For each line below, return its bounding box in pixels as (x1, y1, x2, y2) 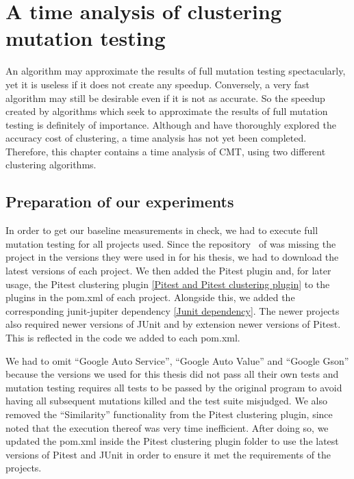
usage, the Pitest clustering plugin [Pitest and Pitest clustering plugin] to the (5, 276, 330, 291)
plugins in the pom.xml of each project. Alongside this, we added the (5, 290, 295, 305)
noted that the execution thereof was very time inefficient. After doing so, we (5, 420, 329, 435)
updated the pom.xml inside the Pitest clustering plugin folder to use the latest (5, 434, 339, 448)
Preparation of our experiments (5, 191, 234, 212)
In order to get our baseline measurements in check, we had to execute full (5, 223, 318, 237)
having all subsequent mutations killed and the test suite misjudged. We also (5, 393, 327, 408)
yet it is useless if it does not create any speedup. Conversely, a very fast (5, 77, 310, 91)
